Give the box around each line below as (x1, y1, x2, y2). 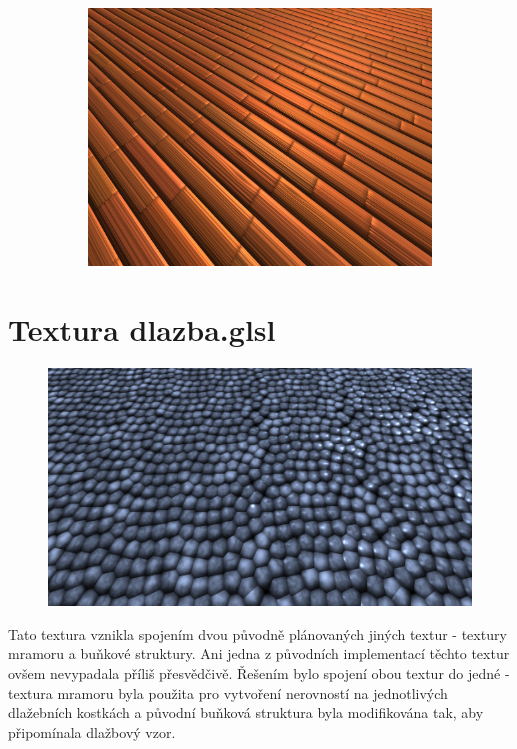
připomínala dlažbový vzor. (8, 721, 176, 742)
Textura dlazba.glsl (8, 308, 276, 349)
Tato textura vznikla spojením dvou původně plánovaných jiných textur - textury (8, 623, 507, 644)
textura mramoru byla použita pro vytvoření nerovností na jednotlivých (8, 682, 448, 703)
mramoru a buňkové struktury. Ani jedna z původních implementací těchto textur (8, 643, 510, 664)
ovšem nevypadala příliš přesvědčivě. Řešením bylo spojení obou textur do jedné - (8, 663, 510, 683)
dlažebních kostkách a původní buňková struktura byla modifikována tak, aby (8, 702, 484, 723)
